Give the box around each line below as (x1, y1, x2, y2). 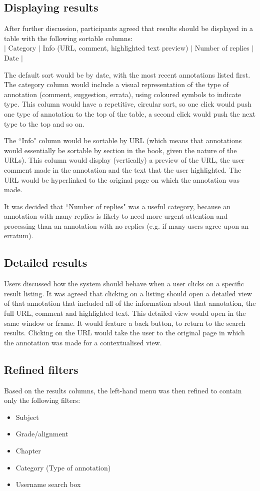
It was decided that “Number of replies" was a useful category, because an (4, 201, 230, 211)
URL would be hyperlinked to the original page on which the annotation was (4, 174, 240, 185)
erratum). (4, 230, 33, 241)
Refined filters (4, 361, 78, 377)
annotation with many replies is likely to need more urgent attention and (4, 211, 228, 221)
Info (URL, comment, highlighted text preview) (42, 43, 188, 53)
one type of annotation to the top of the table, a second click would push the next (4, 108, 255, 119)
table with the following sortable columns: (4, 33, 132, 43)
